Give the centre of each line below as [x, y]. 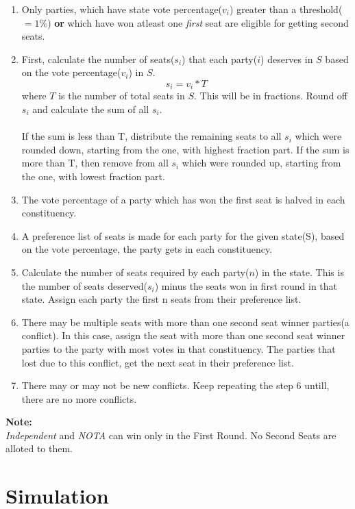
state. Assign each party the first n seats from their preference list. [161, 299]
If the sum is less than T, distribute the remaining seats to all [151, 136]
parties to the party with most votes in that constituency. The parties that [179, 348]
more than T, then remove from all [95, 163]
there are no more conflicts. [79, 398]
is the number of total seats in [122, 96]
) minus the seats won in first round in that [246, 285]
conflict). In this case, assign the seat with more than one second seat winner [183, 335]
